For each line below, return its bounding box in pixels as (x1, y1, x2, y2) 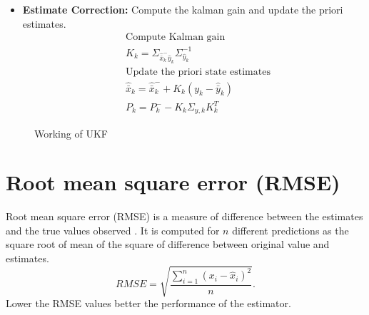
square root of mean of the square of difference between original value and (6, 237, 330, 252)
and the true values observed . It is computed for (6, 222, 220, 237)
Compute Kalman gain (126, 32, 226, 43)
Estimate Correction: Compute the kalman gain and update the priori (22, 2, 343, 16)
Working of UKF (34, 125, 108, 140)
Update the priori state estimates (126, 67, 271, 78)
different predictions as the (232, 222, 349, 237)
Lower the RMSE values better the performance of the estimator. (6, 296, 291, 311)
